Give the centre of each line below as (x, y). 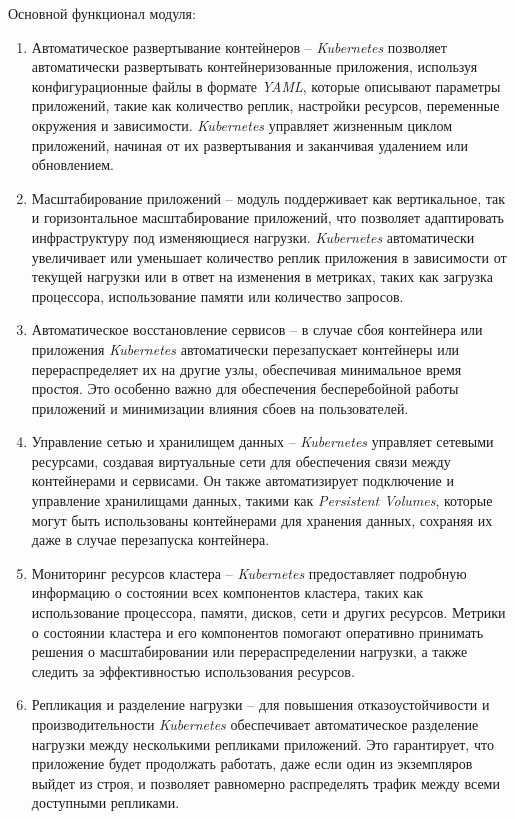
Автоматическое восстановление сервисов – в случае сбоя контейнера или (257, 329)
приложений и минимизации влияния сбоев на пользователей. (220, 407)
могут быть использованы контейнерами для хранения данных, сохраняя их (262, 519)
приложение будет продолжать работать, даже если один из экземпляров (252, 763)
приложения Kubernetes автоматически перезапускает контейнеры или (245, 348)
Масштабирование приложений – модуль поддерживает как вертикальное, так (268, 197)
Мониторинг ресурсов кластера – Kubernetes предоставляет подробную (249, 572)
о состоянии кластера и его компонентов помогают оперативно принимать (257, 631)
